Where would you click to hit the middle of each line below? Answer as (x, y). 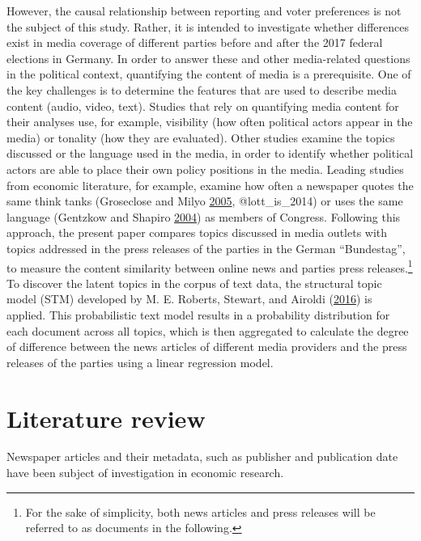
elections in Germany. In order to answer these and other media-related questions (208, 58)
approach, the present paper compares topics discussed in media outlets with (197, 232)
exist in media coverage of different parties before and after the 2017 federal (195, 42)
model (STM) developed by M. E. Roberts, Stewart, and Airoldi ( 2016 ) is (189, 299)
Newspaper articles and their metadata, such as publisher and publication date (202, 456)
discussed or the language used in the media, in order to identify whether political (210, 153)
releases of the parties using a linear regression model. (140, 362)
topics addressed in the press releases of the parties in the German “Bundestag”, (206, 248)
